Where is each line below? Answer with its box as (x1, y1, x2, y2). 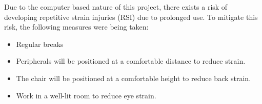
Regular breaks (16, 38, 64, 49)
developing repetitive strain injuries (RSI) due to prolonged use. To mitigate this (4, 11, 258, 22)
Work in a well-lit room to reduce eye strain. (16, 90, 156, 100)
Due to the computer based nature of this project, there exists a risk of (4, 2, 228, 12)
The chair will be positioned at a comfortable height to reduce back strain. (16, 72, 251, 83)
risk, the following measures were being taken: (4, 21, 149, 32)
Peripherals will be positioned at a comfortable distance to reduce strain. (16, 56, 246, 66)
